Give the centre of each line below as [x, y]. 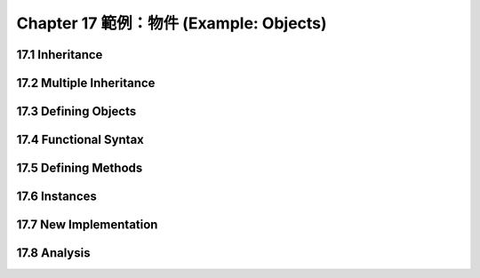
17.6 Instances [57, 197]
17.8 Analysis [53, 253]
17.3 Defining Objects [76, 111]
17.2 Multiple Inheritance [86, 83]
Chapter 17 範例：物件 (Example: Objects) [172, 23]
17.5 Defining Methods [80, 168]
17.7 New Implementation [87, 225]
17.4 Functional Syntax [80, 140]
